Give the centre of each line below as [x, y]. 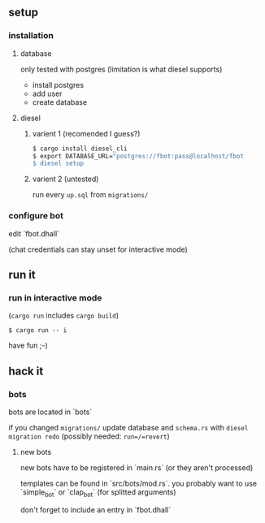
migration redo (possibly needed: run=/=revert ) [89, 436]
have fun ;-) [28, 346]
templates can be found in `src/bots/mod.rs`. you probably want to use [139, 483]
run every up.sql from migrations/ [90, 195]
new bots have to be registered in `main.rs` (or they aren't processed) [137, 467]
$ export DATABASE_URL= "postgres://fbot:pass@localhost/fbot [138, 156]
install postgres [58, 84]
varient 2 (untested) [65, 179]
